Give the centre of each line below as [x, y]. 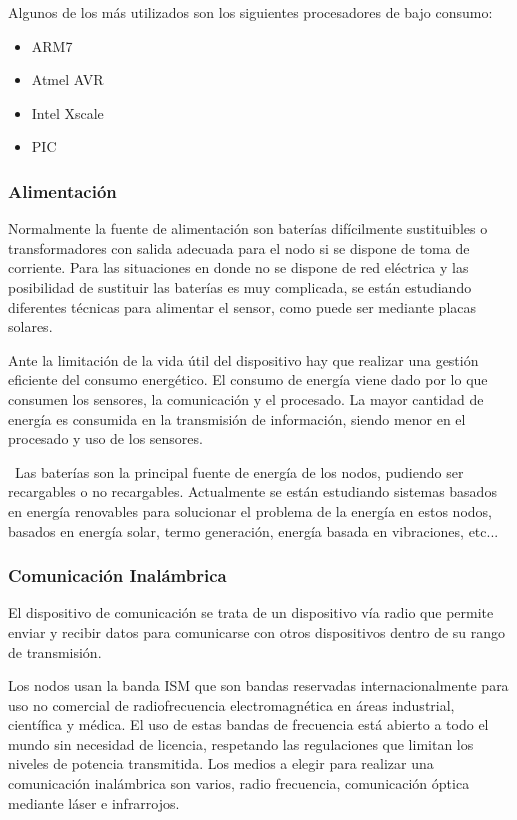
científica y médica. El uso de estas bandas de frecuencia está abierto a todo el [248, 724]
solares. [30, 326]
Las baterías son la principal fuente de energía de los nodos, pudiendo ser [239, 471]
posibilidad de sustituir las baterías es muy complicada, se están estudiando [240, 286]
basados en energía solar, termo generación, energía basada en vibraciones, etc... [253, 530]
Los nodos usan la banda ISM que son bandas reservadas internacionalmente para [258, 685]
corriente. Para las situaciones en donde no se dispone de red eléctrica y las [238, 267]
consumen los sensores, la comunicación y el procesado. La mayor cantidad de [246, 398]
